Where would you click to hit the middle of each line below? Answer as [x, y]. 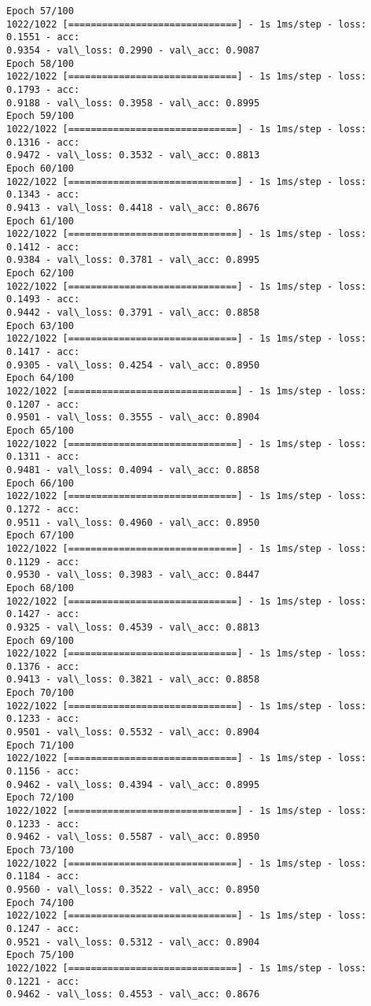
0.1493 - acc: [43, 300]
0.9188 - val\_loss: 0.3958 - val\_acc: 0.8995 [133, 103]
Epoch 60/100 [40, 168]
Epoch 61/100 [40, 221]
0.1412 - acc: [43, 247]
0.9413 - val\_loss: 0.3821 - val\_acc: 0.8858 [133, 680]
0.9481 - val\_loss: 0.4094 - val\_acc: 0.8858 [133, 470]
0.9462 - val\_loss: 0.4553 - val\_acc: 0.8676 [133, 995]
